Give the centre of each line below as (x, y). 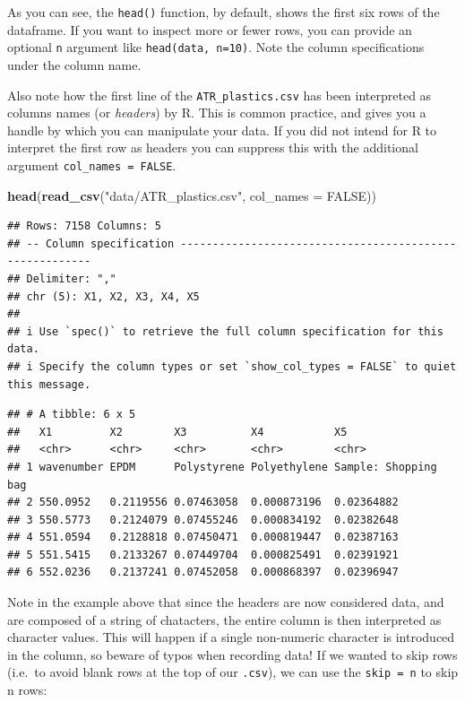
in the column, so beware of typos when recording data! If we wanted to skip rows (232, 654)
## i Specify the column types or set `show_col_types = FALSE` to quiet (232, 366)
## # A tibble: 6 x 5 (72, 415)
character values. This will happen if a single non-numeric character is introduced (231, 637)
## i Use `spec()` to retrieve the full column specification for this (225, 331)
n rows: (27, 690)
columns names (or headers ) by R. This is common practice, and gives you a (217, 113)
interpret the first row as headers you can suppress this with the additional (213, 147)
